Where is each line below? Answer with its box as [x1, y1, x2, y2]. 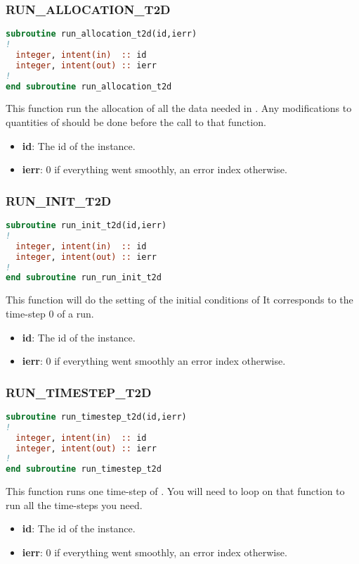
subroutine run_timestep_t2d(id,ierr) [6, 411, 187, 422]
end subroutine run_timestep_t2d [6, 464, 162, 475]
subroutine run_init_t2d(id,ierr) [6, 220, 167, 231]
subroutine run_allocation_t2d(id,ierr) [6, 29, 197, 39]
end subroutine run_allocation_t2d [6, 81, 172, 92]
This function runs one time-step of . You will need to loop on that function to [6, 484, 345, 499]
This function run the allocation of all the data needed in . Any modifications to [6, 101, 352, 115]
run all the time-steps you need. [6, 497, 143, 512]
